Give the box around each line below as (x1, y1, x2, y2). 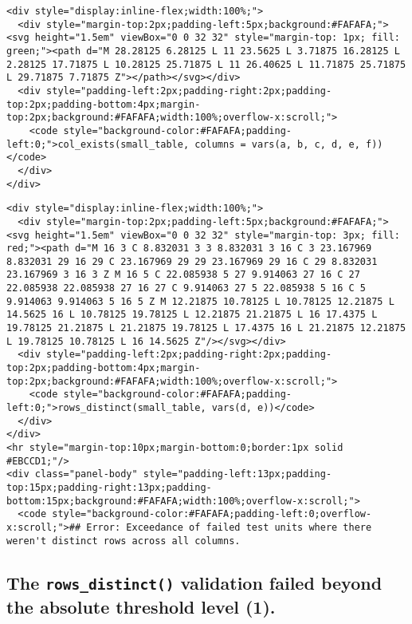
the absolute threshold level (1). (6, 594, 276, 618)
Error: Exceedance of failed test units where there (86, 521, 372, 533)
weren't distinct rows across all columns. (6, 535, 241, 547)
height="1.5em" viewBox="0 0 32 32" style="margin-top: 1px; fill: (34, 32, 400, 44)
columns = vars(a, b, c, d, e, (194, 138, 360, 150)
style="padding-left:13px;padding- (143, 468, 332, 480)
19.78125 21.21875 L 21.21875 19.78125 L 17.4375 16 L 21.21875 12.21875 (6, 322, 406, 334)
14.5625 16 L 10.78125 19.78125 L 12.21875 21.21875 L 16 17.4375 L (6, 309, 378, 321)
